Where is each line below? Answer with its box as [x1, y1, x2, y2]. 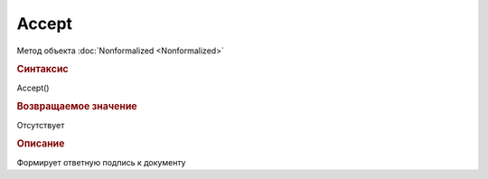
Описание [16, 137, 65, 150]
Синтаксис [16, 63, 69, 76]
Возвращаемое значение [16, 100, 137, 113]
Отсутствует [16, 119, 65, 130]
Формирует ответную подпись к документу [16, 156, 186, 167]
